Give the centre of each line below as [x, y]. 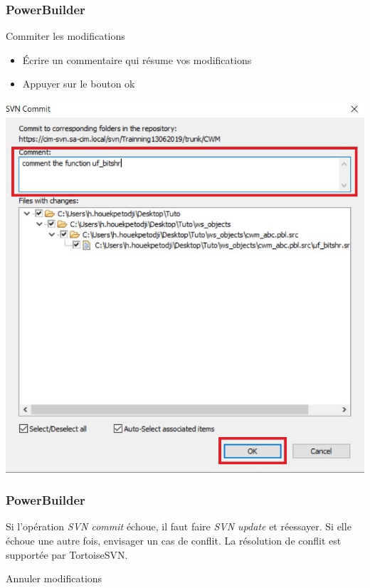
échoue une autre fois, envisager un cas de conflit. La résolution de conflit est [174, 541]
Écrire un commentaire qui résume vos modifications [137, 59]
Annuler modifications [54, 578]
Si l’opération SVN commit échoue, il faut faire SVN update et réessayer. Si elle [179, 526]
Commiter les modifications [65, 36]
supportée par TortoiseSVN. [67, 554]
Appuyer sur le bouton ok [79, 84]
